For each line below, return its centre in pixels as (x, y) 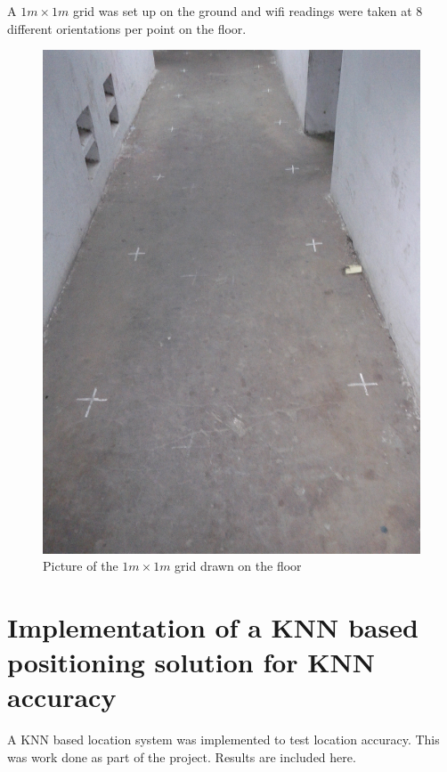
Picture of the (81, 566)
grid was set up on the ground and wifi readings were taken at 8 (248, 11)
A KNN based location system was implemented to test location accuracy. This (223, 739)
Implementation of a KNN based (213, 626)
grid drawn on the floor (238, 566)
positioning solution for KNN (191, 662)
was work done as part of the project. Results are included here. (182, 756)
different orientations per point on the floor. (127, 28)
